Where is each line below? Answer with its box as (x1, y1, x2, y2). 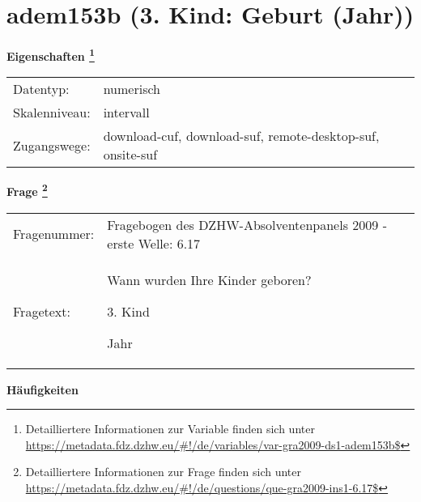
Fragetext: (13, 301, 70, 321)
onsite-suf (103, 145, 158, 164)
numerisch (103, 79, 160, 99)
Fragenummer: (13, 224, 95, 244)
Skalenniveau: (13, 103, 91, 122)
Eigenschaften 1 (6, 45, 95, 64)
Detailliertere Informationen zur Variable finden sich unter (25, 420, 315, 437)
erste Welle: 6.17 (107, 233, 201, 253)
